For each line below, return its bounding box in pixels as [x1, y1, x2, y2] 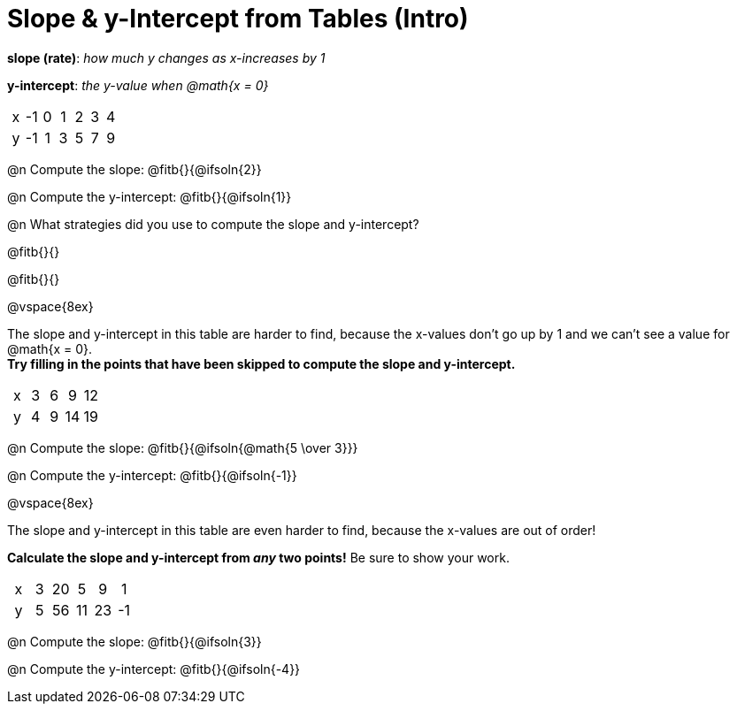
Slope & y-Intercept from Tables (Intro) [7, 4, 469, 34]
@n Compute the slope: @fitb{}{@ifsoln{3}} [7, 633, 262, 649]
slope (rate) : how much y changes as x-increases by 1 [7, 50, 326, 65]
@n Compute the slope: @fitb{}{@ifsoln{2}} [7, 161, 262, 177]
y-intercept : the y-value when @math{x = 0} [7, 77, 269, 93]
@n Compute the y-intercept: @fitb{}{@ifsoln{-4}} [7, 661, 301, 677]
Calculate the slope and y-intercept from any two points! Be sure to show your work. [7, 549, 510, 565]
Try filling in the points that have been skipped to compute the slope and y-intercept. [7, 355, 516, 371]
